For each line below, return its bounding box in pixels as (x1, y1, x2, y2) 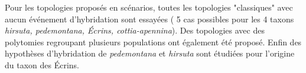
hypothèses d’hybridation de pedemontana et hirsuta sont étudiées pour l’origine (5, 47, 295, 59)
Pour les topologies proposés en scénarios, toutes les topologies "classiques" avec (5, 1, 293, 13)
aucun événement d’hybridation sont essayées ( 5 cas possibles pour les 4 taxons (5, 12, 294, 25)
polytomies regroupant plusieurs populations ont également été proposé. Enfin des (5, 35, 302, 48)
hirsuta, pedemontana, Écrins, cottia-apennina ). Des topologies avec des (5, 24, 265, 36)
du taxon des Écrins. (5, 58, 80, 71)
